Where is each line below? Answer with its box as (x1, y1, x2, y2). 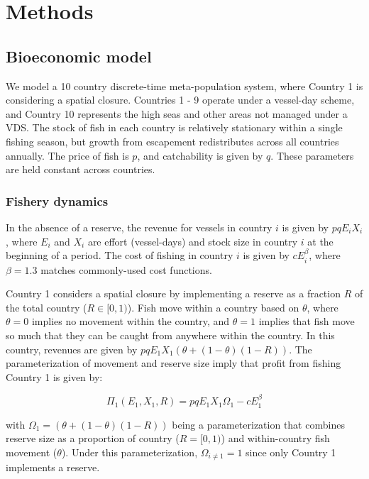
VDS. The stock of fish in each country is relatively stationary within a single (6, 120, 343, 135)
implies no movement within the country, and (31, 314, 230, 329)
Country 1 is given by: (6, 369, 103, 384)
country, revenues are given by (6, 341, 138, 356)
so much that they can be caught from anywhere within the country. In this (6, 327, 335, 342)
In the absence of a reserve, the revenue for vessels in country (6, 219, 272, 234)
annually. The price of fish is (6, 148, 129, 163)
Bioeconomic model (6, 45, 152, 67)
